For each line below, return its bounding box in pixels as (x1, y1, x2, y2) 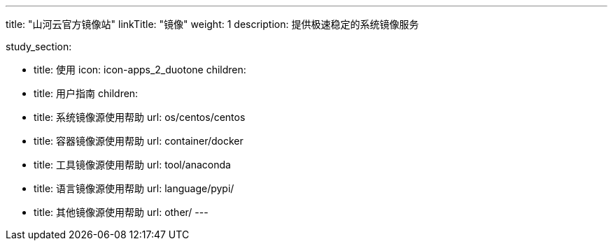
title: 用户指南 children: (34, 87, 139, 99)
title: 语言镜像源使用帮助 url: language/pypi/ (34, 182, 234, 194)
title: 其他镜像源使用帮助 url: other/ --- (34, 206, 209, 218)
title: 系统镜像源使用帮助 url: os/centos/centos (34, 111, 246, 123)
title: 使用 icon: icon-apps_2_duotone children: (34, 64, 246, 75)
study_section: (6, 41, 72, 52)
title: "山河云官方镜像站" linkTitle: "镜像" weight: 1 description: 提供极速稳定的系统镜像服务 (6, 18, 419, 30)
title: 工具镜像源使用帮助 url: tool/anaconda (34, 159, 231, 171)
